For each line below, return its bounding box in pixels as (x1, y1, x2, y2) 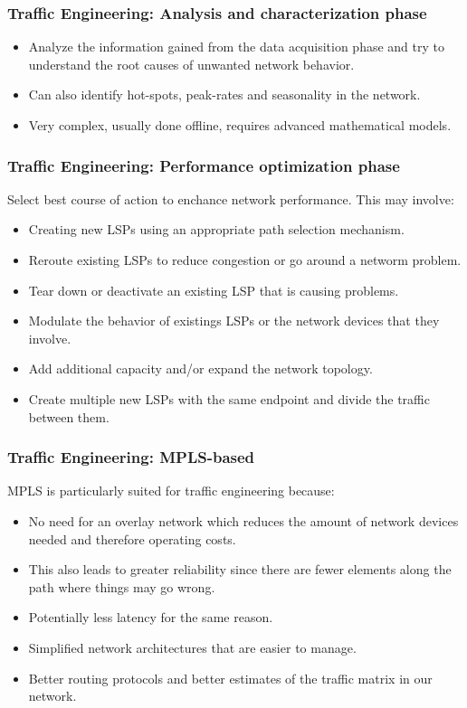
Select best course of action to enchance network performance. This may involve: (7, 189, 454, 208)
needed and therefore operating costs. (28, 529, 236, 548)
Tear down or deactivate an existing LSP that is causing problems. (28, 280, 399, 299)
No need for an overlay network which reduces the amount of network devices (28, 511, 459, 530)
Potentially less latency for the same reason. (28, 608, 273, 627)
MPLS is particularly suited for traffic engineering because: (7, 481, 335, 500)
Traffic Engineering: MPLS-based (7, 446, 255, 468)
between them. (28, 407, 110, 426)
